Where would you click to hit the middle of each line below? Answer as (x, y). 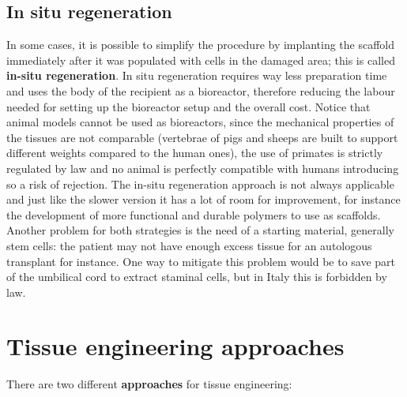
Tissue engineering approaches (175, 346)
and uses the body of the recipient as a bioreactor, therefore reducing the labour (201, 90)
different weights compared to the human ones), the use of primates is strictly (195, 153)
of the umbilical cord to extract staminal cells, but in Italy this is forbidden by (197, 277)
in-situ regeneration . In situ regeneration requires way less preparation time (197, 75)
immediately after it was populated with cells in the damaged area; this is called (201, 60)
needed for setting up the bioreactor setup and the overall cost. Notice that (188, 106)
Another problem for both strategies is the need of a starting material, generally (200, 230)
